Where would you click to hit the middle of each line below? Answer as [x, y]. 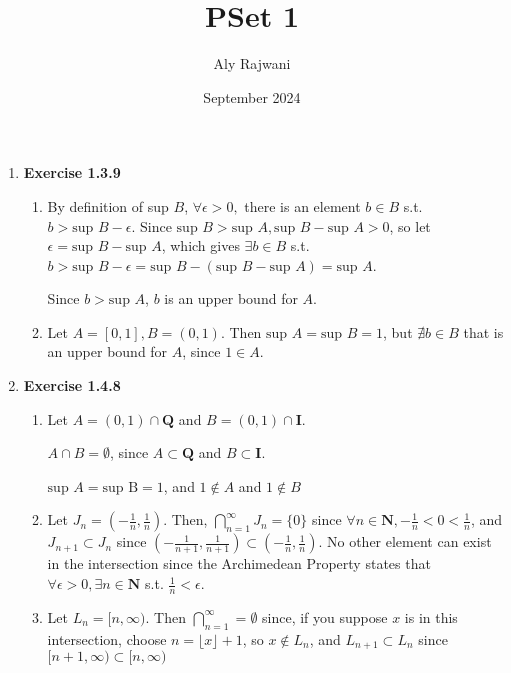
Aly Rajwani [252, 63]
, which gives [200, 245]
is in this [431, 616]
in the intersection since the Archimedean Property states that [239, 563]
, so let [410, 225]
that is [483, 331]
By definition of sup [108, 205]
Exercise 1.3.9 [72, 172]
